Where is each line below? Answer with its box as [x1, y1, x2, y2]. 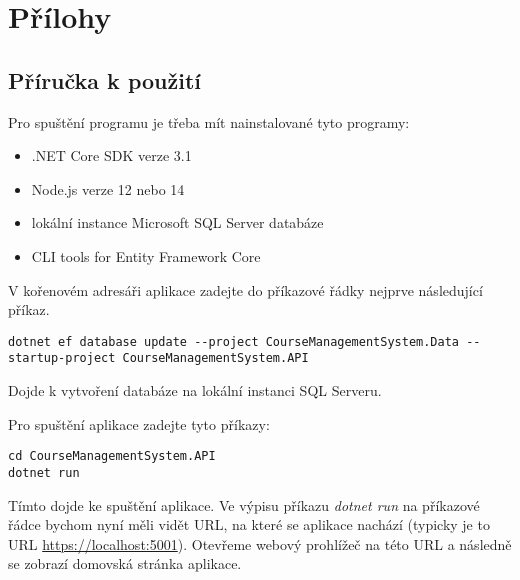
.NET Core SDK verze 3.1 [31, 145, 192, 166]
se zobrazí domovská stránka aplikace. [8, 553, 242, 574]
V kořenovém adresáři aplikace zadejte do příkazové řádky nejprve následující [8, 279, 483, 300]
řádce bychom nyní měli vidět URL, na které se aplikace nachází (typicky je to [8, 514, 490, 535]
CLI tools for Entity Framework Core [31, 245, 261, 266]
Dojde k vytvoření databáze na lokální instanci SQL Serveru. [8, 380, 382, 401]
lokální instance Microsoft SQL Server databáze [31, 212, 324, 233]
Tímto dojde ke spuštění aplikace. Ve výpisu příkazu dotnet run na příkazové [8, 494, 480, 515]
